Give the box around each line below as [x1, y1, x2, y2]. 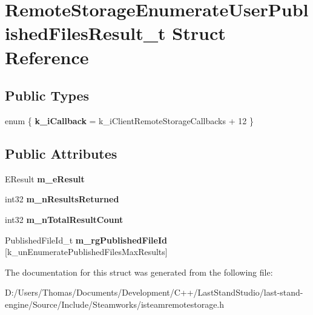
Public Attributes [5, 144, 117, 162]
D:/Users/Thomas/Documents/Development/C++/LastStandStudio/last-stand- [5, 286, 303, 299]
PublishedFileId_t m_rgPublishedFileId [5, 233, 167, 246]
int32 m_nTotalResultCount [5, 213, 124, 225]
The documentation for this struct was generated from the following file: [5, 265, 273, 278]
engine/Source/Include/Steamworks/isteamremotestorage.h [5, 297, 225, 310]
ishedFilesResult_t [5, 21, 166, 45]
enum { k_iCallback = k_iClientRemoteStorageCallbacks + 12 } [5, 114, 254, 127]
